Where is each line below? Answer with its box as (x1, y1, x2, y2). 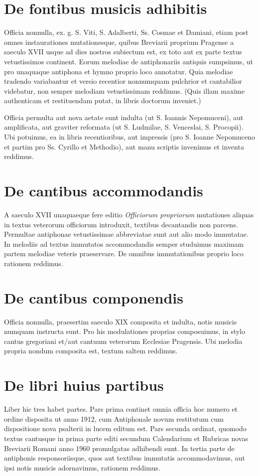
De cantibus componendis (4, 287, 183, 308)
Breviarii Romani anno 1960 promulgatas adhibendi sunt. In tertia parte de (4, 443, 235, 453)
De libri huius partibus (4, 375, 164, 395)
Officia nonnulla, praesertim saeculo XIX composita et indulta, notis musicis (4, 316, 237, 326)
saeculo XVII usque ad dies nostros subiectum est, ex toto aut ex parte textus (4, 46, 242, 57)
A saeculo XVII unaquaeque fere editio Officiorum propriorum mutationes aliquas (4, 209, 254, 219)
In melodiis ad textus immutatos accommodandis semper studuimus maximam (4, 238, 244, 249)
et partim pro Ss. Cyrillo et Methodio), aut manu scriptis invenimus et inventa (4, 141, 244, 152)
